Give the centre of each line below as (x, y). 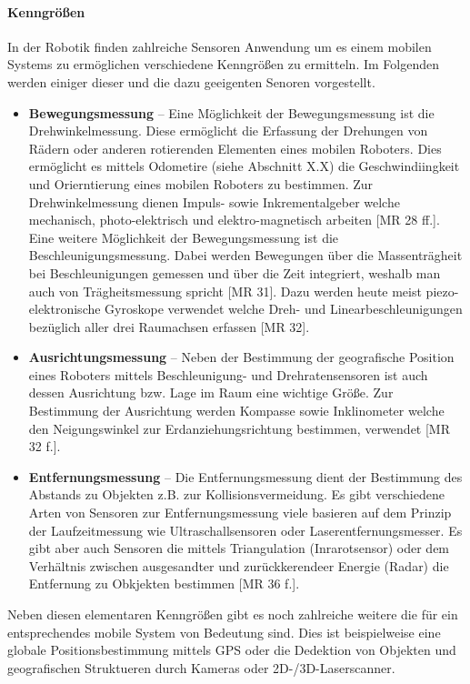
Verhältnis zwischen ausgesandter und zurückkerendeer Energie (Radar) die (239, 565)
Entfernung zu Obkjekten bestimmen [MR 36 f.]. (164, 583)
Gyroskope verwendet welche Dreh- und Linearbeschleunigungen (284, 309)
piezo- (442, 291)
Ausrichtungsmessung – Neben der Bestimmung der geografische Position (241, 357)
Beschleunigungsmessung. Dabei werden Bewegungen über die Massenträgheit (245, 255)
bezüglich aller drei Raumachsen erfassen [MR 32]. (169, 326)
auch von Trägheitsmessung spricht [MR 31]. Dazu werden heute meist (225, 291)
